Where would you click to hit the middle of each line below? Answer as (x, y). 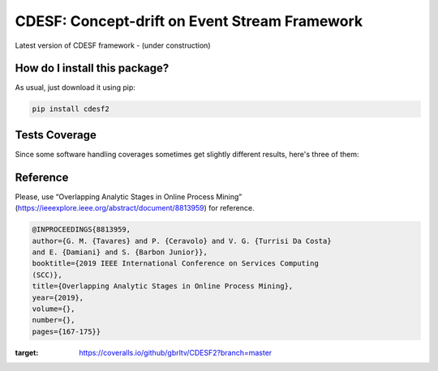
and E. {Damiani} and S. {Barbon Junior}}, (120, 252)
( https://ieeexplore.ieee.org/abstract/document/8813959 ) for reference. (135, 208)
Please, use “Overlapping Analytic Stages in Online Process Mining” (129, 196)
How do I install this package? (92, 68)
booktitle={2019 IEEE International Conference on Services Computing (176, 264)
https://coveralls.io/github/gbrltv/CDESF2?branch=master (176, 352)
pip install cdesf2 (71, 109)
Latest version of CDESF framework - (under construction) (113, 45)
